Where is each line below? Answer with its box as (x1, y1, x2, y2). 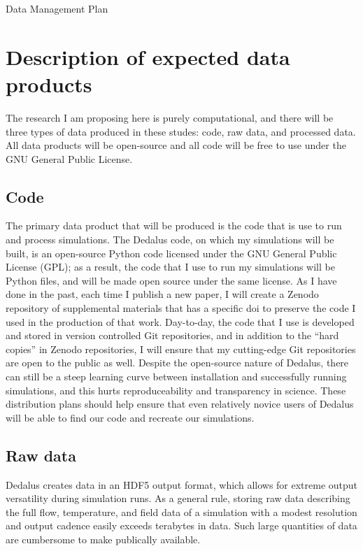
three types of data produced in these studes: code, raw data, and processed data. (6, 124, 356, 138)
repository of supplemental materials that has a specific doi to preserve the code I (6, 301, 356, 315)
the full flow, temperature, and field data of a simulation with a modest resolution (6, 504, 357, 519)
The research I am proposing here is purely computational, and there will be (6, 110, 334, 124)
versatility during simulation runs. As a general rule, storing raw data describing (6, 491, 350, 506)
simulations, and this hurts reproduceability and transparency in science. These (6, 382, 346, 397)
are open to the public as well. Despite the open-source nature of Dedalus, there (6, 355, 349, 370)
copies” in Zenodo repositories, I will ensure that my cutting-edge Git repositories (6, 341, 356, 356)
